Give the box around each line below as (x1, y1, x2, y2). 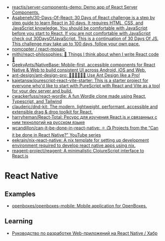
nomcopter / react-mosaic (11, 46, 65, 52)
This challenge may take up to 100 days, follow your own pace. (11, 41, 140, 46)
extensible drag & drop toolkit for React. (11, 109, 93, 115)
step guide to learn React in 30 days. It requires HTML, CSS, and (11, 20, 144, 26)
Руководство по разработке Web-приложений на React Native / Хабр (11, 230, 158, 236)
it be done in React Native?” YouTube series (11, 132, 101, 138)
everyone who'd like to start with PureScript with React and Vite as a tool (11, 83, 160, 88)
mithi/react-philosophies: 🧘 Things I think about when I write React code (11, 51, 159, 57)
